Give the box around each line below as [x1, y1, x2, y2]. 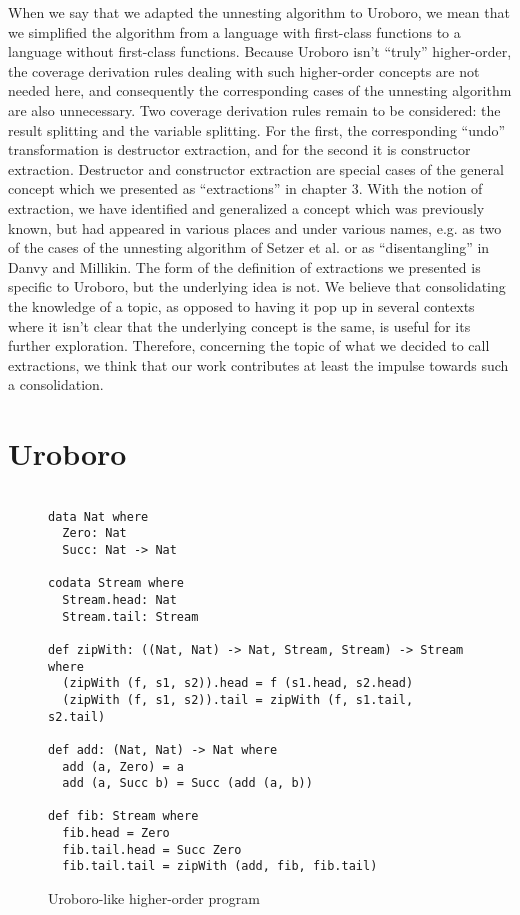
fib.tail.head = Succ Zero [62, 842, 242, 857]
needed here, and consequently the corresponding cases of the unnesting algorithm [8, 80, 512, 101]
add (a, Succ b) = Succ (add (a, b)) [62, 776, 313, 791]
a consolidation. [8, 374, 104, 395]
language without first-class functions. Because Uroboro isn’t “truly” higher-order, [8, 41, 512, 62]
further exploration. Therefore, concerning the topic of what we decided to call [8, 335, 490, 356]
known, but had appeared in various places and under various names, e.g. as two [8, 217, 502, 238]
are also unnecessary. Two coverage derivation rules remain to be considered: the [8, 99, 501, 120]
